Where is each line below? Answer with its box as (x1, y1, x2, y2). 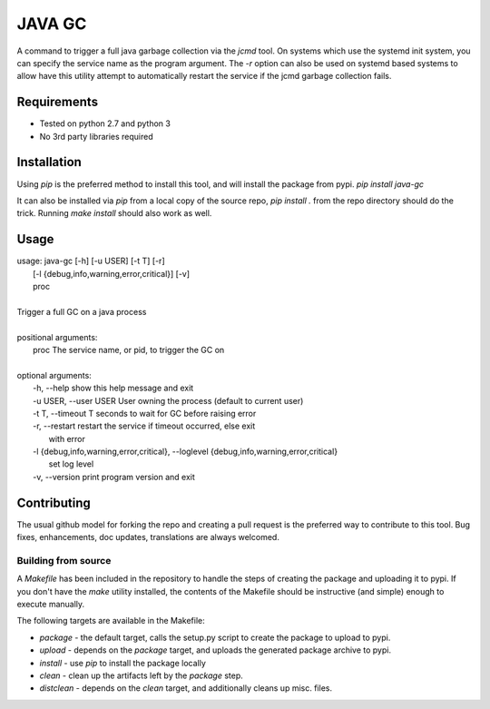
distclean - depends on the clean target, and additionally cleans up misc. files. (39, 683, 333, 694)
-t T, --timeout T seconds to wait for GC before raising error (33, 408, 257, 419)
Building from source (16, 554, 112, 566)
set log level (48, 458, 94, 469)
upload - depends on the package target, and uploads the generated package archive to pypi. (39, 645, 392, 655)
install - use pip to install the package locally (39, 657, 206, 668)
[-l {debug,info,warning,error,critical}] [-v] (33, 268, 191, 279)
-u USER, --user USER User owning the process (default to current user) (33, 395, 304, 406)
